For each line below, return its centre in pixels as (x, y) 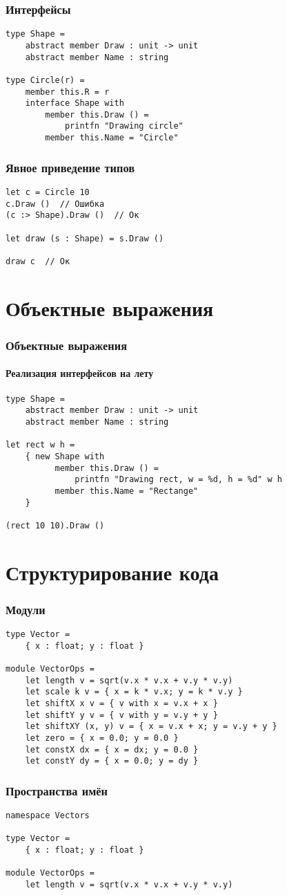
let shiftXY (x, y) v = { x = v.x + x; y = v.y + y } (151, 727)
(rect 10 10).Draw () (55, 525)
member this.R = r (67, 92)
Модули (26, 609)
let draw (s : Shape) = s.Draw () (85, 238)
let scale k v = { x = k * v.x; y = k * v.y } (134, 692)
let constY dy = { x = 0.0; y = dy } (112, 761)
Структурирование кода (112, 572)
